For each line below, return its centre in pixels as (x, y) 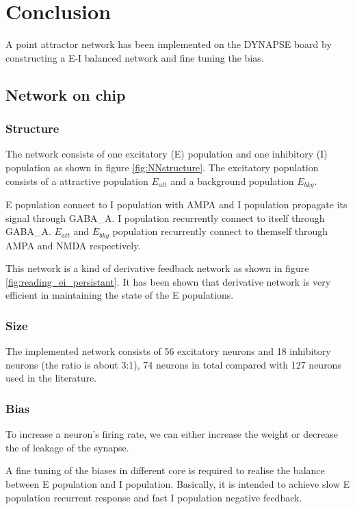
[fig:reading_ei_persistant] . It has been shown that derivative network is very (168, 281)
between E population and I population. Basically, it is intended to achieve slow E (178, 483)
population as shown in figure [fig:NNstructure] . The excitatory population (162, 167)
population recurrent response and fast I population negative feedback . (154, 497)
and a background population (232, 181)
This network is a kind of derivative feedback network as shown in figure (157, 268)
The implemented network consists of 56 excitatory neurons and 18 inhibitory (168, 351)
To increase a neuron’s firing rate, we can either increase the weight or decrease (172, 434)
